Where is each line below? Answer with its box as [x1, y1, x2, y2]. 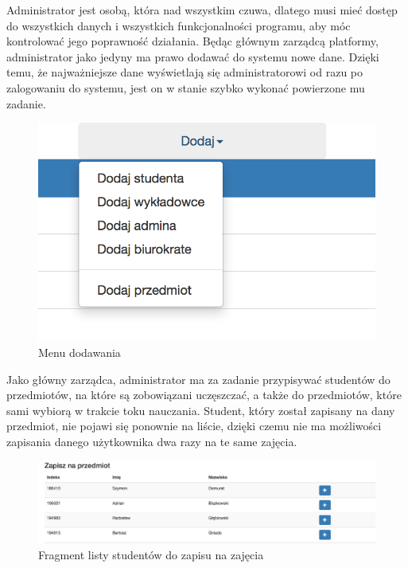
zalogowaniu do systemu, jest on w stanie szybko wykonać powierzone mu [6, 79, 365, 96]
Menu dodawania [38, 344, 121, 361]
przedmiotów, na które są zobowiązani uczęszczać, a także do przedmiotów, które [6, 386, 402, 403]
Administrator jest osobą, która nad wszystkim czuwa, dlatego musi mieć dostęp [6, 2, 398, 18]
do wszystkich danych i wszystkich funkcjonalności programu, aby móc [6, 17, 351, 33]
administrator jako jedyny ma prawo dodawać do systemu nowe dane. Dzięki [6, 48, 379, 65]
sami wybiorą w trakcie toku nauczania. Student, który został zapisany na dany [6, 402, 395, 418]
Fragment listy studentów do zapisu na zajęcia [38, 546, 264, 563]
